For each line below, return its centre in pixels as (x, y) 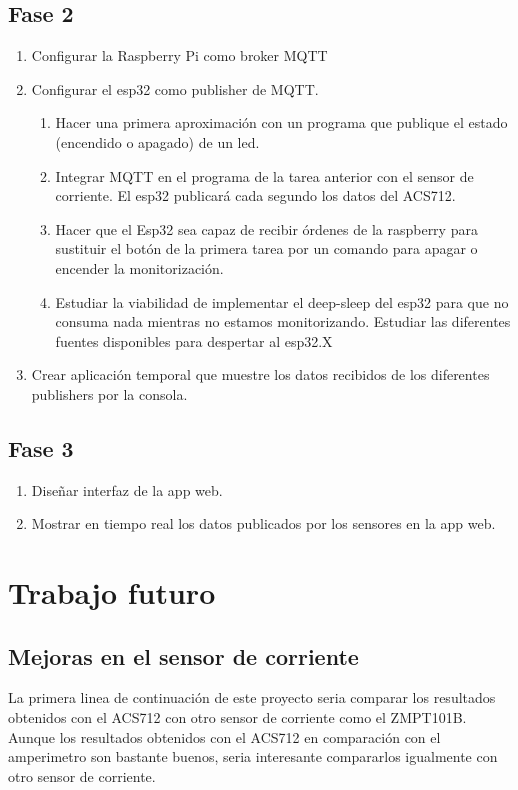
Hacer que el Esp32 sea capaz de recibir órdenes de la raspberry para (266, 228)
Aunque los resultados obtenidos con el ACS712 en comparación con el (224, 736)
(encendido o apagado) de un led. (157, 141)
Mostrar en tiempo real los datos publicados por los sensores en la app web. (263, 523)
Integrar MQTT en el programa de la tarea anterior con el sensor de (264, 175)
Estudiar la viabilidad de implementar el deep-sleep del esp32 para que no (282, 301)
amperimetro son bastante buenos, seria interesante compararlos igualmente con (253, 756)
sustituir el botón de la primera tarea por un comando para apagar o (266, 248)
